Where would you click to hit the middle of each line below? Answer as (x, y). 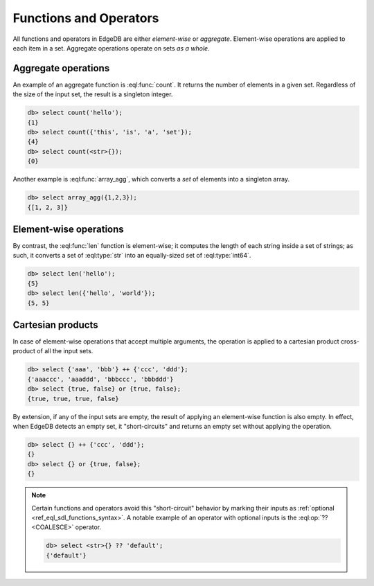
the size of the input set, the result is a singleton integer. (93, 94)
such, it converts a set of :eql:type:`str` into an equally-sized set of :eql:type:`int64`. (132, 256)
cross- (350, 341)
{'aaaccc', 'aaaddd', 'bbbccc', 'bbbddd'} (100, 379)
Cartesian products (55, 325)
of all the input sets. (65, 351)
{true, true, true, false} (73, 399)
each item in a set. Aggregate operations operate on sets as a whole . (112, 48)
